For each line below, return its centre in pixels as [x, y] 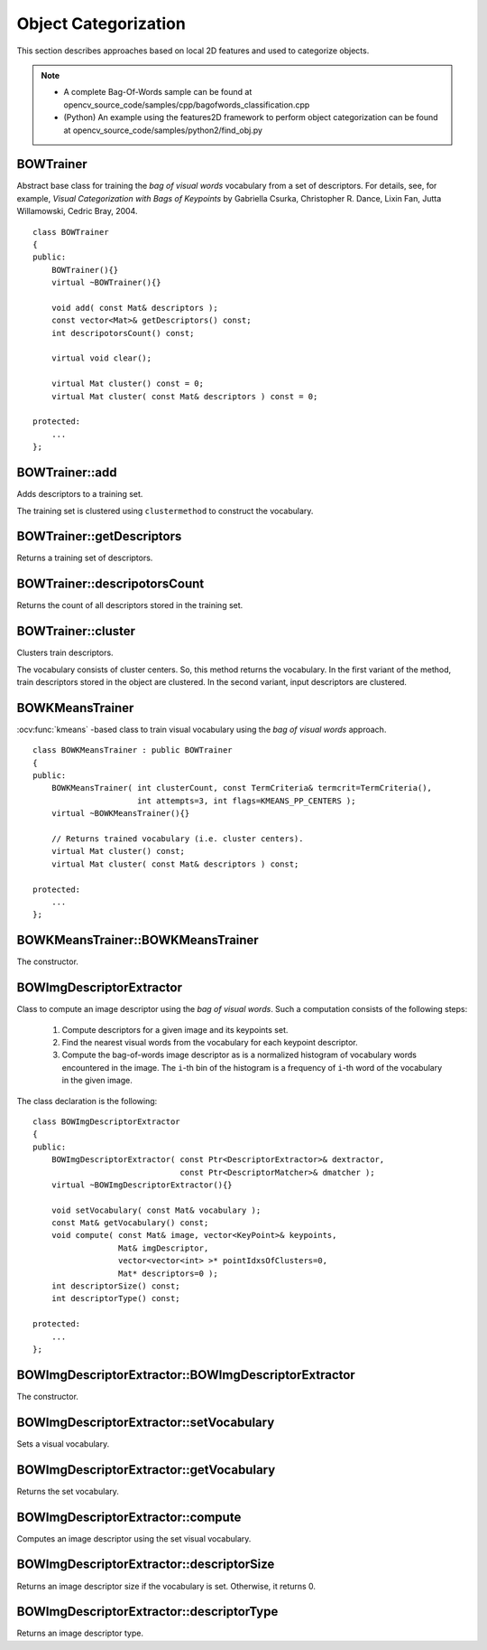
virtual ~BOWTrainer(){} [106, 283]
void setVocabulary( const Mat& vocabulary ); [156, 1210]
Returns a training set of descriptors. [85, 558]
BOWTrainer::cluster [76, 631]
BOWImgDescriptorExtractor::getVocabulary [146, 1470]
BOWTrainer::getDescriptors [99, 536]
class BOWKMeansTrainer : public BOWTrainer [133, 750]
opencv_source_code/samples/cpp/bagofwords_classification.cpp [187, 105]
